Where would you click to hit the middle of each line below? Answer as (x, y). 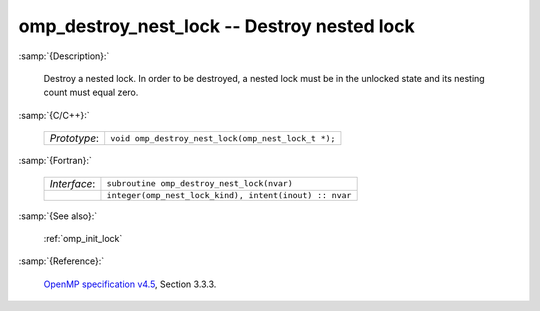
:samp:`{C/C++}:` (54, 115)
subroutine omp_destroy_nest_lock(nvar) (200, 183)
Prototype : (74, 138)
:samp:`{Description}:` (64, 56)
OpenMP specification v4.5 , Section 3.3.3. (130, 284)
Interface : (72, 183)
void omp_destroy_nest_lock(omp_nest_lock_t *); (223, 138)
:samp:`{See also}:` (58, 216)
